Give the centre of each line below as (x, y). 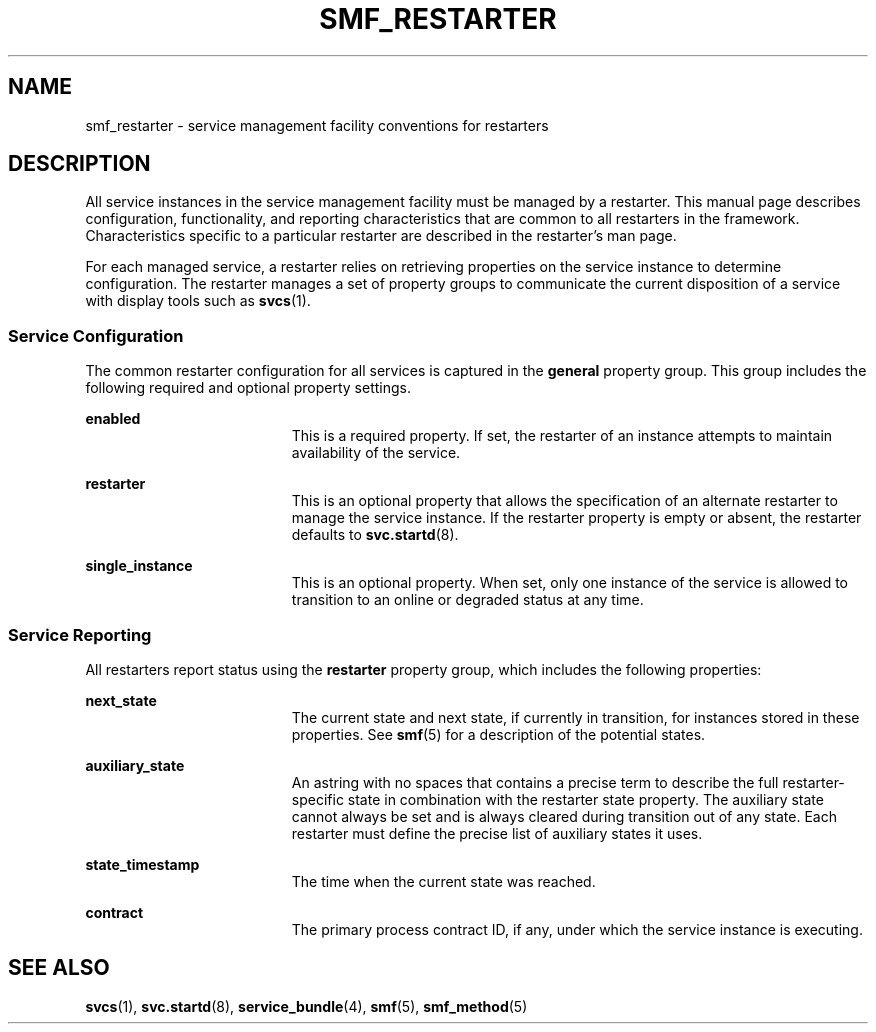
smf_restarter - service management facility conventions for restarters (317, 125)
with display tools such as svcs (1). (198, 301)
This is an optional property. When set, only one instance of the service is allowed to (569, 583)
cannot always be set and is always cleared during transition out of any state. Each (564, 816)
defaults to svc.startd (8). (375, 535)
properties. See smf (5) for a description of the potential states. (498, 734)
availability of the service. (376, 453)
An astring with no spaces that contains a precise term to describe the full (535, 782)
